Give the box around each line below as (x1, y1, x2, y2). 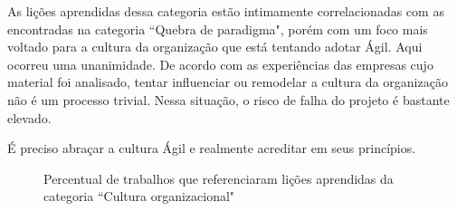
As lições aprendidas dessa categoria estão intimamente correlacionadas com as (7, 2, 444, 20)
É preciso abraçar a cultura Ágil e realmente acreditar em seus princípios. (7, 139, 416, 158)
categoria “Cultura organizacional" (43, 187, 235, 206)
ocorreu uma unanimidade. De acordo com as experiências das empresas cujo (7, 54, 433, 73)
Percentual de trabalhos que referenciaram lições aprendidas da (43, 168, 394, 187)
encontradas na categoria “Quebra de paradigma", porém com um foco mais (7, 19, 428, 38)
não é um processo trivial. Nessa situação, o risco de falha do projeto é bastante (7, 90, 450, 109)
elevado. (7, 108, 52, 127)
